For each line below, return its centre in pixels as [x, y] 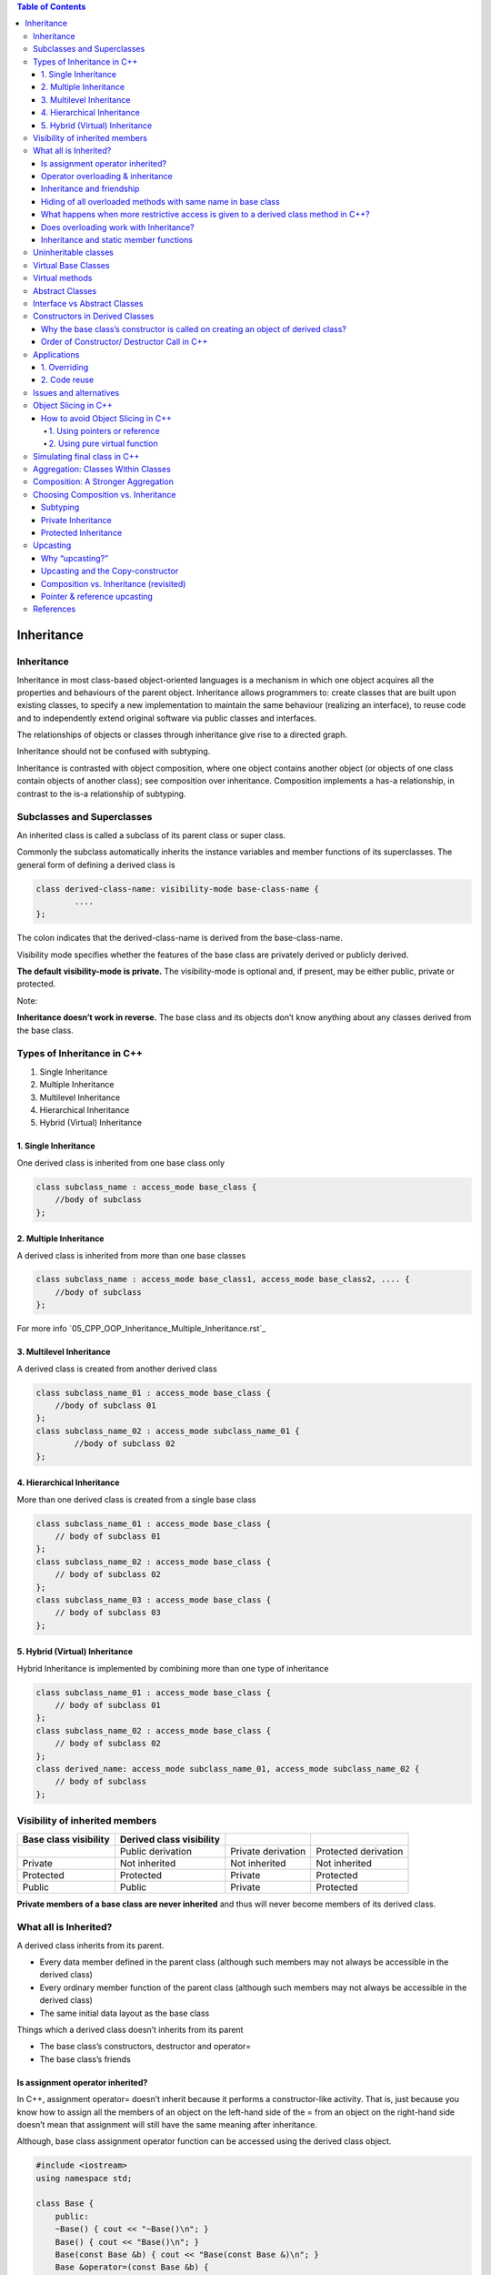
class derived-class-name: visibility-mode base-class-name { [177, 889]
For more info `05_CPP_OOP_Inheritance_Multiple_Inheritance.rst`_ [141, 1329]
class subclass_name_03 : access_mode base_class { [154, 1600]
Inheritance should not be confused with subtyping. [114, 752]
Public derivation [156, 1851]
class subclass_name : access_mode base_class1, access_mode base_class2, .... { [223, 1279]
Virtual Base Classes [71, 265]
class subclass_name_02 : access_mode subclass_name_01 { [168, 1431]
